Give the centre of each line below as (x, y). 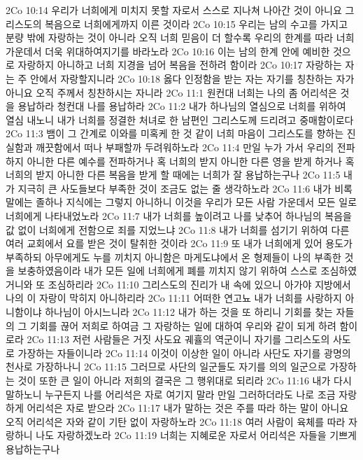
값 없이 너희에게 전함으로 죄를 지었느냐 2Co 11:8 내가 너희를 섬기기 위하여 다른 (178, 229)
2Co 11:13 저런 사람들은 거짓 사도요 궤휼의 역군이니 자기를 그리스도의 (178, 339)
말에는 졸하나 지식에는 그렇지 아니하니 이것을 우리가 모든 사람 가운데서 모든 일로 (181, 202)
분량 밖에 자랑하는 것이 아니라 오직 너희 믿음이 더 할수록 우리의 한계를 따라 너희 (180, 37)
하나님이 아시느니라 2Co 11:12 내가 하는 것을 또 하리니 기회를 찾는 (189, 312)
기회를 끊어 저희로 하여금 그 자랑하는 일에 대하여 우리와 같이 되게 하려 (183, 325)
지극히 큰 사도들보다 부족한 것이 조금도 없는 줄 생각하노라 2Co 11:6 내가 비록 (185, 188)
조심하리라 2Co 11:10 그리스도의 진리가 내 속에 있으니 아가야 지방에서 (199, 284)
